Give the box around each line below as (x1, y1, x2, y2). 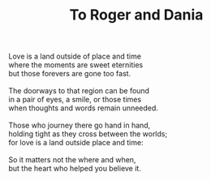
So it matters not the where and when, (8, 155, 136, 165)
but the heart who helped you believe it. (8, 164, 142, 174)
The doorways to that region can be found (8, 86, 150, 96)
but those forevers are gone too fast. (8, 69, 131, 79)
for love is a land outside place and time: (8, 138, 144, 148)
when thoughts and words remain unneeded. (8, 103, 158, 113)
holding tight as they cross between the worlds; (8, 129, 168, 139)
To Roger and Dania (69, 6, 204, 24)
